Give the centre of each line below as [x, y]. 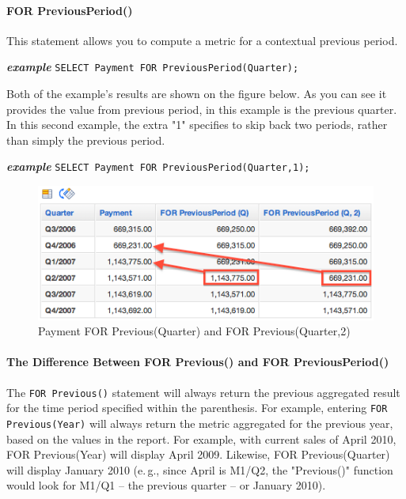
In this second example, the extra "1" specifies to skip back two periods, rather [197, 125]
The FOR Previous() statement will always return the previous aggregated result [203, 392]
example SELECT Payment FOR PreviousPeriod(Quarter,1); [158, 166]
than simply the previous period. [86, 140]
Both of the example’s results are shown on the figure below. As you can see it [197, 94]
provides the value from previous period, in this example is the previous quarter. [202, 109]
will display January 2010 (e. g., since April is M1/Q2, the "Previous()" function [200, 469]
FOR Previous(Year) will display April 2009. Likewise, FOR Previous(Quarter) [198, 454]
